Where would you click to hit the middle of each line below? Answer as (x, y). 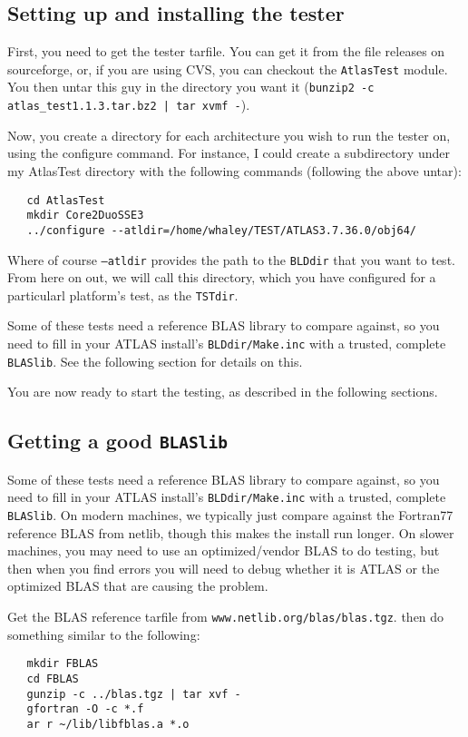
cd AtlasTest (66, 200)
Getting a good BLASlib (118, 441)
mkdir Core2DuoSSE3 (85, 216)
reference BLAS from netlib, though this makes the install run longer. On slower (231, 532)
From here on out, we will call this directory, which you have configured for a (222, 277)
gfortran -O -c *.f (85, 709)
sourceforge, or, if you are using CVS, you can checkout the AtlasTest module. (228, 69)
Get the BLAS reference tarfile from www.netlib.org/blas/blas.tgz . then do (226, 616)
